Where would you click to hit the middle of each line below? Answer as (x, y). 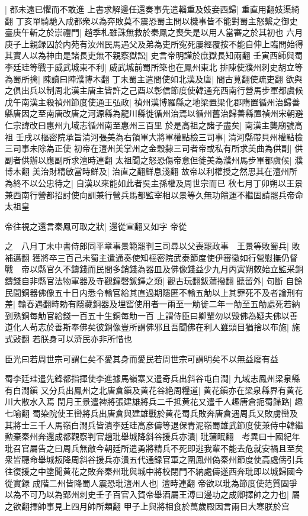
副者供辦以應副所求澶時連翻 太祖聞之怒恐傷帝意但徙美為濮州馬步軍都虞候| (148, 159)
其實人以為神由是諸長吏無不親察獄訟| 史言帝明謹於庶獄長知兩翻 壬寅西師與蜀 (154, 55)
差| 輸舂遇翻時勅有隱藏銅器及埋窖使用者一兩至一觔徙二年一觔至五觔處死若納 (153, 304)
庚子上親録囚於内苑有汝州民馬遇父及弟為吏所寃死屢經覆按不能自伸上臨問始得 (154, 43)
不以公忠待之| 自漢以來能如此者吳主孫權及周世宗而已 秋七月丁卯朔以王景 (162, 183)
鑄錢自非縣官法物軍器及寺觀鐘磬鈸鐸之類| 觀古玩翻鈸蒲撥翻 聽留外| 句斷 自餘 (154, 281)
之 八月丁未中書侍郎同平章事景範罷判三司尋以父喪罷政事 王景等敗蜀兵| (147, 246)
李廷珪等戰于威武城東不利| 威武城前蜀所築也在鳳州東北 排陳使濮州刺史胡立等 (154, 67)
